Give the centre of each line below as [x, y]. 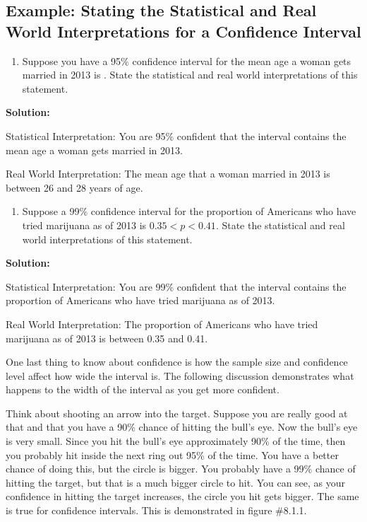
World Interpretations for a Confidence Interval [183, 31]
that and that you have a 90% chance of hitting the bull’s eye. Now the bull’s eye [182, 427]
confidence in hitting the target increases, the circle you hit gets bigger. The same [182, 496]
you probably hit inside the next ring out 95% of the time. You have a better [172, 454]
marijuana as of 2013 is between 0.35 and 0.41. [107, 338]
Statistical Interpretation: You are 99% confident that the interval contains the [176, 286]
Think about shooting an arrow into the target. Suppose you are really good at [177, 413]
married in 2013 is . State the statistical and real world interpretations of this [190, 75]
